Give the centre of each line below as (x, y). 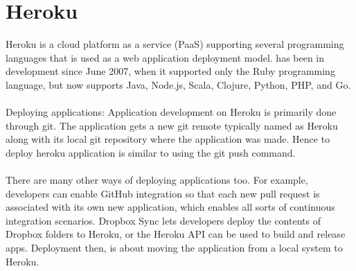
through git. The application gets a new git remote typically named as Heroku (172, 125)
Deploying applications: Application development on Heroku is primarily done (171, 112)
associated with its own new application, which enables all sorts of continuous (170, 207)
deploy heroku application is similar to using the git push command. (151, 152)
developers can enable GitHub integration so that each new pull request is (163, 193)
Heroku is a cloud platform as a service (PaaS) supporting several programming (175, 44)
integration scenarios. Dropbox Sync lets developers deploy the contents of (163, 220)
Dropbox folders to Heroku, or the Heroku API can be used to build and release (176, 234)
